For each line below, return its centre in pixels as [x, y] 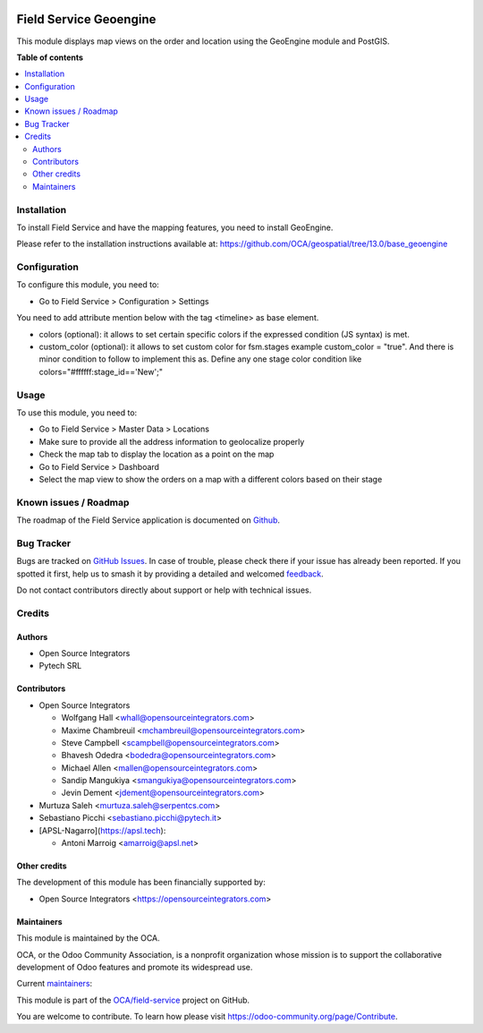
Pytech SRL [60, 666]
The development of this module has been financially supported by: [141, 883]
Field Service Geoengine [86, 19]
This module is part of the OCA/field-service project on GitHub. [133, 1000]
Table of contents [50, 57]
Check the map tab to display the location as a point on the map [157, 454]
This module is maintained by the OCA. [88, 938]
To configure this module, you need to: [88, 285]
